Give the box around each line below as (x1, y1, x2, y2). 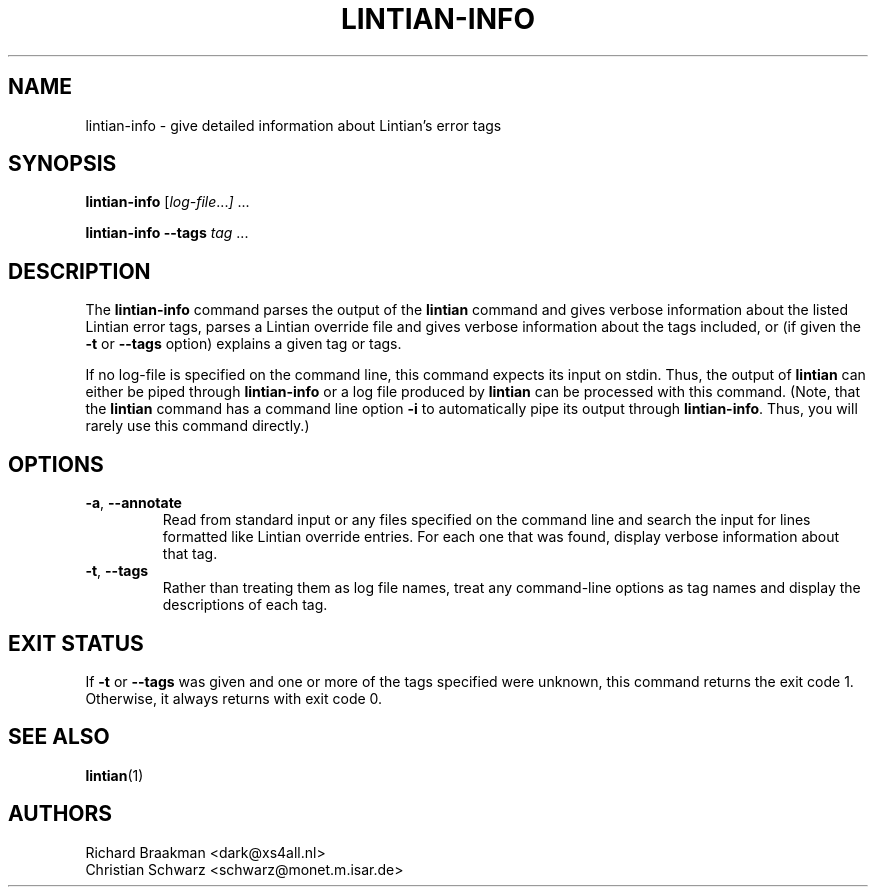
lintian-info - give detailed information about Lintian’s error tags (85, 116, 502, 134)
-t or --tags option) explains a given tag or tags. (85, 335, 402, 353)
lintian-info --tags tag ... (85, 224, 249, 242)
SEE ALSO (8, 724, 110, 750)
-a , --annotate (85, 494, 182, 512)
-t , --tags (85, 562, 149, 580)
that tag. (162, 545, 218, 563)
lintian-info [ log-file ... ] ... (85, 193, 250, 211)
